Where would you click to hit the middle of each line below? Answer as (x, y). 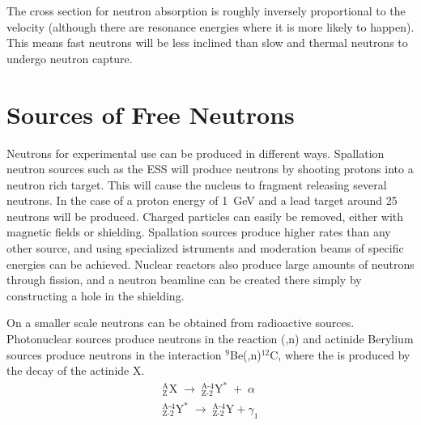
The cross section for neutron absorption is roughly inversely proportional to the (206, 11)
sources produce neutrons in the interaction (114, 354)
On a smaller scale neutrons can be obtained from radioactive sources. (181, 323)
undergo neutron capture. (70, 58)
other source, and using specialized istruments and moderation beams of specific (205, 248)
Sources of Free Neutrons (151, 114)
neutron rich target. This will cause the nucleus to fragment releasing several (197, 184)
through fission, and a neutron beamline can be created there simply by (184, 280)
